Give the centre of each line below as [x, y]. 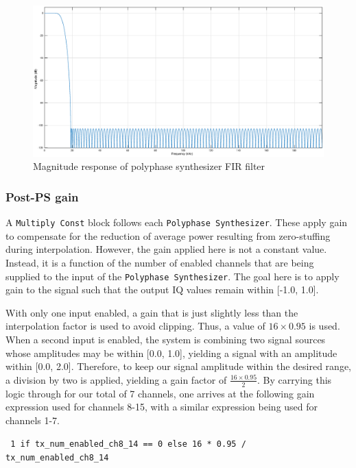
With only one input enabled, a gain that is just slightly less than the [152, 312]
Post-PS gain [42, 196]
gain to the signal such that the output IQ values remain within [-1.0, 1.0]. [162, 290]
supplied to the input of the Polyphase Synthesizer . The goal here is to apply [173, 276]
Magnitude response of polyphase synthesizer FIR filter [149, 166]
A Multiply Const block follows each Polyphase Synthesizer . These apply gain [177, 222]
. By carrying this [295, 379]
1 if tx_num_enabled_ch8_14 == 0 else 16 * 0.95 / [128, 444]
